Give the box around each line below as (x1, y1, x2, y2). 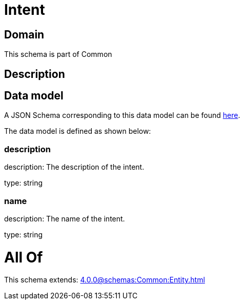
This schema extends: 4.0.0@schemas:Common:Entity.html (4, 275, 205, 285)
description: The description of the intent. (4, 163, 145, 172)
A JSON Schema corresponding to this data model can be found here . (4, 111, 240, 120)
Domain (4, 28, 45, 41)
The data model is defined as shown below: (4, 127, 151, 136)
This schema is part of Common (4, 50, 112, 59)
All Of (4, 248, 43, 266)
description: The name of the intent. (4, 214, 125, 223)
